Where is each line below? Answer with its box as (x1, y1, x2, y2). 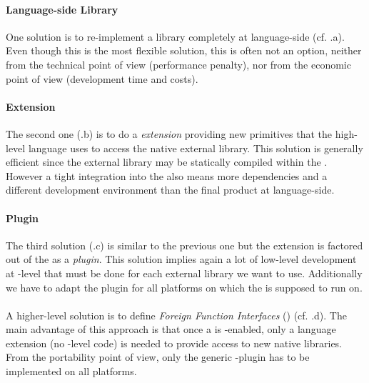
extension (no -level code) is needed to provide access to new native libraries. (6, 335, 343, 350)
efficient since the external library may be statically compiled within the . (6, 154, 328, 169)
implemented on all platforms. (6, 364, 137, 379)
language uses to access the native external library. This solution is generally (28, 140, 363, 155)
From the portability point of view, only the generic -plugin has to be (6, 349, 310, 364)
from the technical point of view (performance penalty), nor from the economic (6, 56, 351, 71)
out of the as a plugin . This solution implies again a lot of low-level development (6, 252, 357, 267)
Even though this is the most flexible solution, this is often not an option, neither (6, 43, 362, 58)
